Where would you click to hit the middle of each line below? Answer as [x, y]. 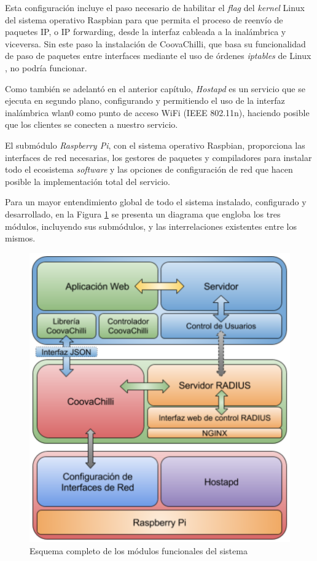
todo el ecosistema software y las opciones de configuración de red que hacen [149, 169]
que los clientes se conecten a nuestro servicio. [92, 124]
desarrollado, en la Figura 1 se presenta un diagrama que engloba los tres [143, 214]
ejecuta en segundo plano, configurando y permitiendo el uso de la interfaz [145, 100]
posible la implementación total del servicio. [88, 181]
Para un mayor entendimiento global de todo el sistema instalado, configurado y [156, 202]
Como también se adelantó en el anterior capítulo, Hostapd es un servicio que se [155, 88]
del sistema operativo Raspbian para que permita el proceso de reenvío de [144, 19]
